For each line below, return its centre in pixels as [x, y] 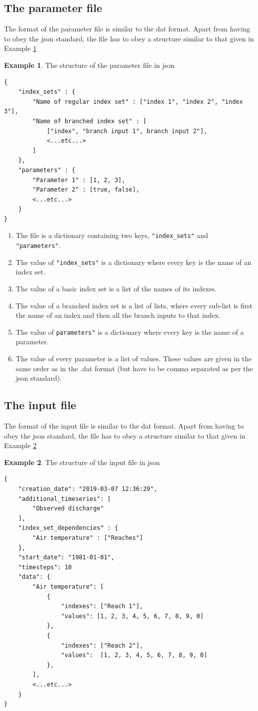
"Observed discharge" [68, 509]
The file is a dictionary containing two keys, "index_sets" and [112, 235]
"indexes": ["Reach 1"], [102, 606]
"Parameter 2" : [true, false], [86, 190]
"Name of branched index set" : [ [90, 121]
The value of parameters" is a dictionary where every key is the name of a [130, 332]
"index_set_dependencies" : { [68, 528]
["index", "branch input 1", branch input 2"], [127, 131]
